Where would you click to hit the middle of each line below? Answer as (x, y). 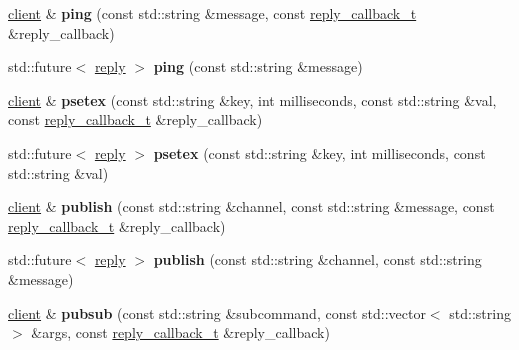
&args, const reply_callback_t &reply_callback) (180, 332)
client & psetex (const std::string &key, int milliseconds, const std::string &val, (252, 99)
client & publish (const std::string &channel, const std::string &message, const (251, 206)
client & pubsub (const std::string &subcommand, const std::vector (217, 312)
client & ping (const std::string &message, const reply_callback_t (212, 13)
